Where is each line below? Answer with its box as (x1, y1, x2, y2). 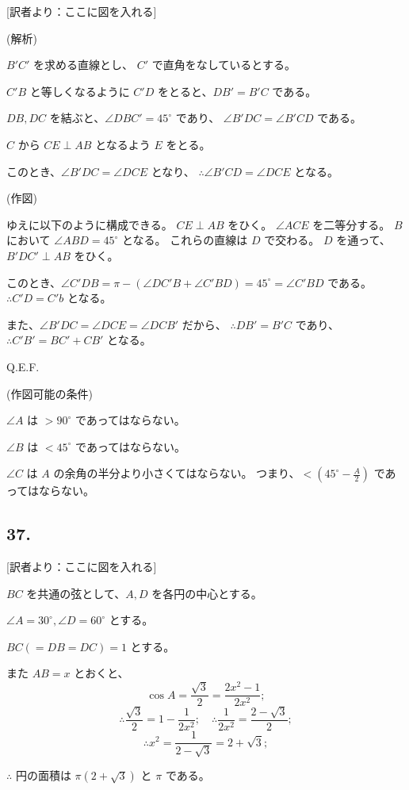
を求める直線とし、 (33, 56, 134, 73)
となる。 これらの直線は (122, 232, 248, 248)
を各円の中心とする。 (151, 585, 262, 601)
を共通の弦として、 (26, 585, 126, 601)
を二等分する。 (312, 216, 391, 232)
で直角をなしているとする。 (151, 56, 296, 73)
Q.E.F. (6, 358, 40, 374)
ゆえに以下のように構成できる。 (6, 216, 173, 232)
